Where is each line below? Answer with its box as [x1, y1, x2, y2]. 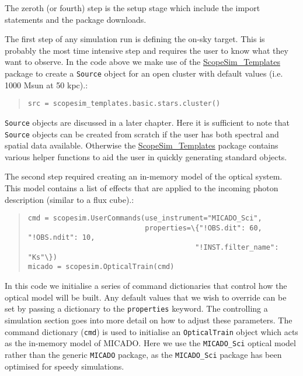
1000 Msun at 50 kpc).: [5, 78, 88, 91]
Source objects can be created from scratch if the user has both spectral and [5, 127, 279, 140]
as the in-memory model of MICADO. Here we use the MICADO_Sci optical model [5, 337, 296, 349]
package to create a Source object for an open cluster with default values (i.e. [5, 67, 283, 79]
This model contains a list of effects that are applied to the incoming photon [5, 181, 278, 194]
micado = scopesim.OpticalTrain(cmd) [27, 263, 175, 271]
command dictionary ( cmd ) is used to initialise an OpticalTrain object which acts [5, 325, 298, 337]
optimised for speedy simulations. [5, 360, 124, 372]
